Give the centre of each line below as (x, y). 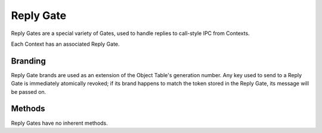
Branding (28, 61)
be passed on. (29, 91)
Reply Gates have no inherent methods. (60, 123)
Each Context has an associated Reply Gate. (65, 44)
